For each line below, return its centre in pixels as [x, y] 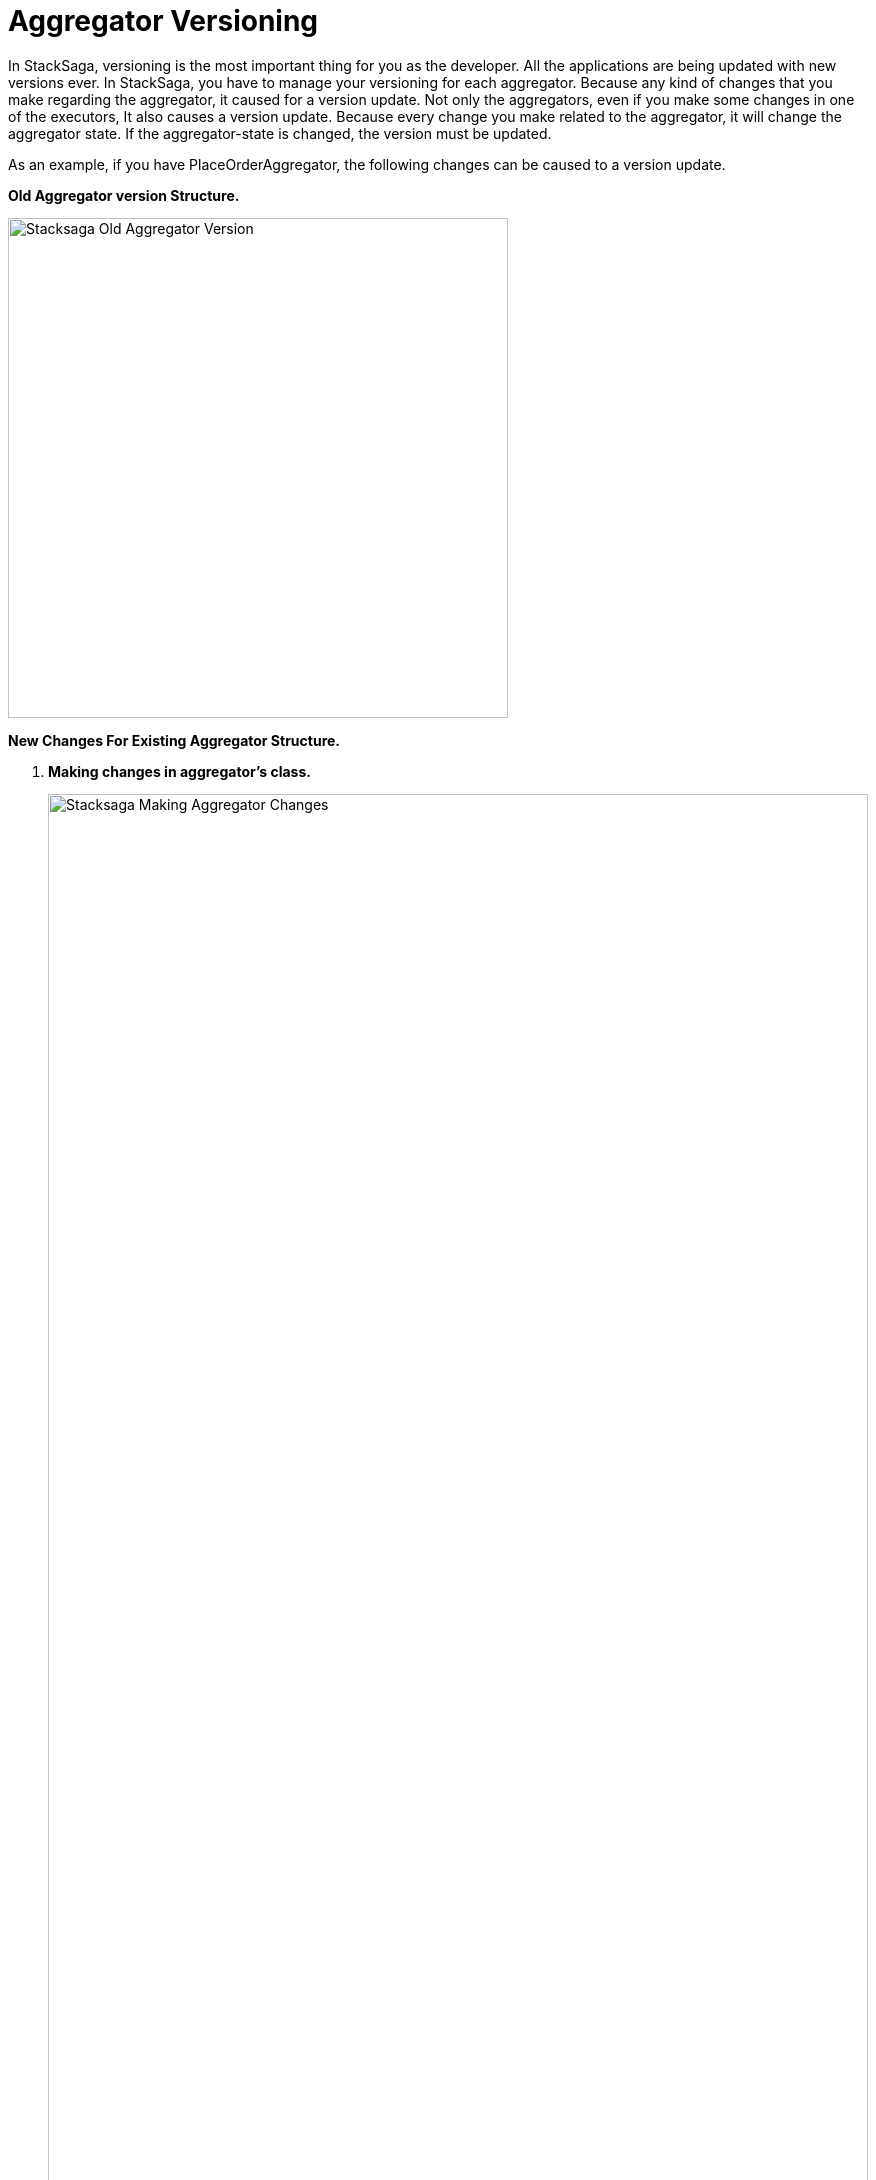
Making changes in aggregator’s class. [179, 771]
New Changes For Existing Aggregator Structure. [174, 740]
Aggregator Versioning [163, 21]
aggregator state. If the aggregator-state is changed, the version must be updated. [280, 133]
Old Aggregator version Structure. [124, 195]
